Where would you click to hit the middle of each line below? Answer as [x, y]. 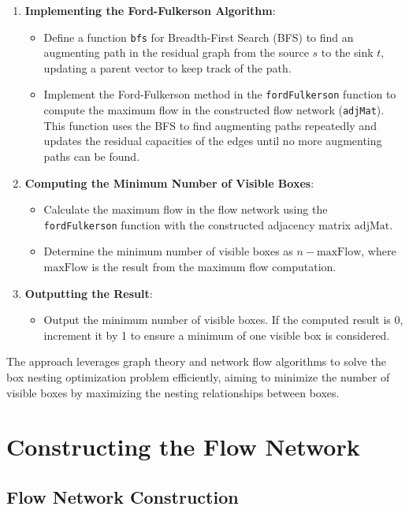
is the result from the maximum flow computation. [214, 266]
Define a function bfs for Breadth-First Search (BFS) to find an [199, 37]
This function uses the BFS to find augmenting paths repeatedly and [210, 125]
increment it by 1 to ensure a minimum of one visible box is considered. [217, 335]
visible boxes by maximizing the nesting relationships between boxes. [173, 392]
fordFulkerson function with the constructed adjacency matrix [197, 224]
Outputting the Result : [89, 293]
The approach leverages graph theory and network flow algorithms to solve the [196, 361]
